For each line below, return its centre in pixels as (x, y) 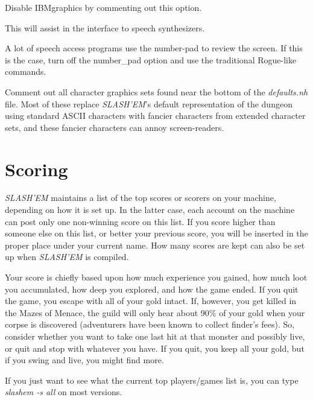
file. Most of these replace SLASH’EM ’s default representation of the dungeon (149, 103)
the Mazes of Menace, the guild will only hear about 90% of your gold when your (155, 312)
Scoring (36, 169)
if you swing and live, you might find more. (84, 360)
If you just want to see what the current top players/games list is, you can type (152, 380)
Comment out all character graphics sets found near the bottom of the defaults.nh (156, 91)
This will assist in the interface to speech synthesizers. (105, 27)
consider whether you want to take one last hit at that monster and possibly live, (155, 336)
